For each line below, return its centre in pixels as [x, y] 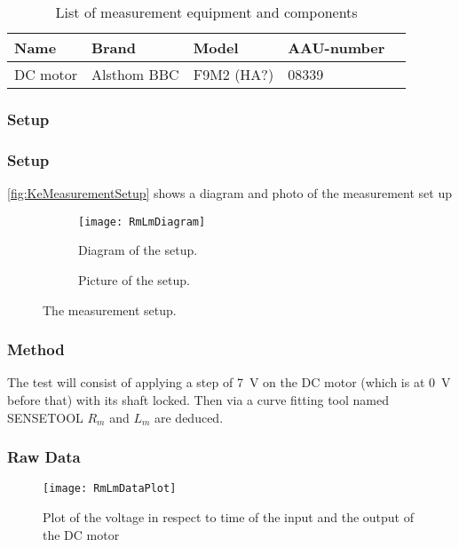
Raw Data [44, 457]
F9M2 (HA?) [233, 74]
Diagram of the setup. [138, 250]
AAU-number [336, 48]
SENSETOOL [45, 417]
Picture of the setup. [134, 279]
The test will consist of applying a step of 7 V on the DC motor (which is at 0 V [229, 382]
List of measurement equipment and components [206, 12]
